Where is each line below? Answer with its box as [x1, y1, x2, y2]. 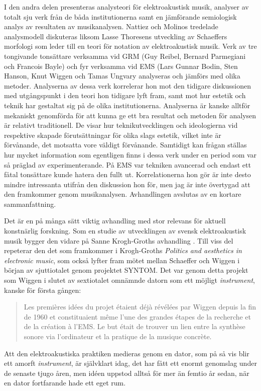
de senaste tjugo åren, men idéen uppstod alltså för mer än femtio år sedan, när [4, 367, 249, 378]
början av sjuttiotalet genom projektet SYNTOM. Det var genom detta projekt [4, 265, 248, 275]
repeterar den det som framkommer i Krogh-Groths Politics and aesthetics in [4, 245, 242, 256]
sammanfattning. [4, 198, 56, 209]
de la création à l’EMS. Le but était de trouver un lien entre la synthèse [24, 321, 245, 332]
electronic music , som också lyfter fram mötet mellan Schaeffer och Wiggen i [4, 255, 240, 265]
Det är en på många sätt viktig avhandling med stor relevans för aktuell [4, 215, 226, 226]
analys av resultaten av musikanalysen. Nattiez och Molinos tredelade [4, 21, 218, 32]
